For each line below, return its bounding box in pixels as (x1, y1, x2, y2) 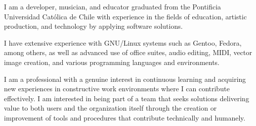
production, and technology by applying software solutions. (4, 21, 183, 31)
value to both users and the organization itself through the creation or (4, 103, 217, 113)
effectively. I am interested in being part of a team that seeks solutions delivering (4, 93, 249, 103)
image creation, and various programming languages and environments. (4, 57, 220, 67)
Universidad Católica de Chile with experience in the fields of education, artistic (4, 11, 247, 21)
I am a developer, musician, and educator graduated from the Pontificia (4, 1, 221, 11)
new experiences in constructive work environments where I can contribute (4, 83, 230, 94)
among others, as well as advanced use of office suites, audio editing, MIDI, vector (4, 47, 252, 58)
